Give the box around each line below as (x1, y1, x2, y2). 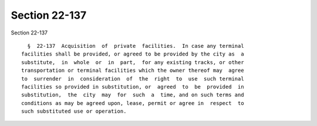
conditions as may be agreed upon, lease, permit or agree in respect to (21, 100, 244, 106)
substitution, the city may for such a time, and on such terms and (21, 92, 244, 99)
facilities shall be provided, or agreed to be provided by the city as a (21, 51, 244, 58)
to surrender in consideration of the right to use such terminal (21, 75, 244, 82)
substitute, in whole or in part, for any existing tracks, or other (21, 59, 244, 65)
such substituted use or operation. (21, 108, 127, 115)
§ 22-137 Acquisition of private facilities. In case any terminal (27, 43, 244, 49)
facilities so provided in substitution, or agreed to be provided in (21, 83, 244, 90)
